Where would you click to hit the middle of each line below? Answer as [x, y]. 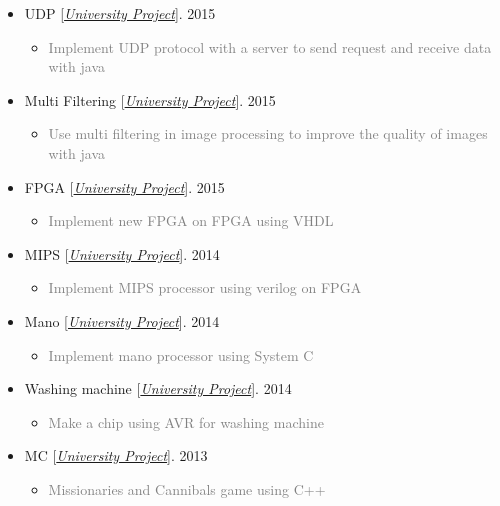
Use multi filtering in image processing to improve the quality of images [268, 133]
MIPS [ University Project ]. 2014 [122, 253]
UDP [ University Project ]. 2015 [120, 13]
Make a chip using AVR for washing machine [186, 421]
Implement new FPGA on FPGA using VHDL [191, 220]
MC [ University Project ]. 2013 [116, 455]
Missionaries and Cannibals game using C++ [187, 488]
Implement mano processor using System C [181, 354]
